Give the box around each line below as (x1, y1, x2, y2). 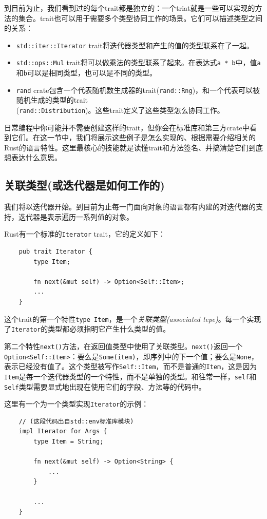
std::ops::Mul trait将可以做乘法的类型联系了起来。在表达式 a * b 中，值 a (16, 57, 261, 68)
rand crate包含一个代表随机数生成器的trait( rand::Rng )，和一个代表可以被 (16, 84, 260, 95)
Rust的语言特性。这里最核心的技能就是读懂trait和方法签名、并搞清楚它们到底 (4, 142, 263, 152)
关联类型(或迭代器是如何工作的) (4, 177, 165, 193)
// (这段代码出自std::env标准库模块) (18, 417, 134, 425)
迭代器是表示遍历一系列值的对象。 (18, 211, 133, 222)
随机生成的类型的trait (16, 94, 88, 105)
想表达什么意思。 (4, 152, 62, 163)
